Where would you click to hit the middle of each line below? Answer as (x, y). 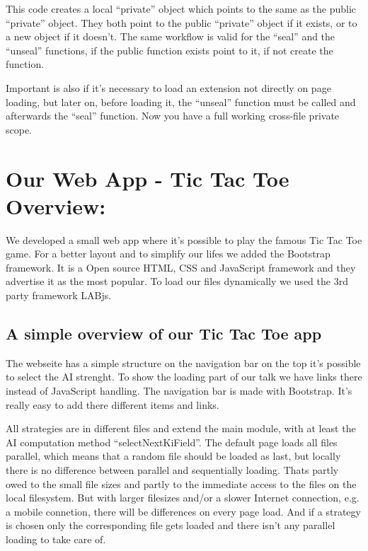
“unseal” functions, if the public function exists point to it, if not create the (169, 50)
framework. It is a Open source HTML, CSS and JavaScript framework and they (181, 267)
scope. (19, 129)
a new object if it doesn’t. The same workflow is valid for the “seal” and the (171, 36)
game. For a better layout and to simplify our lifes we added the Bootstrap (168, 254)
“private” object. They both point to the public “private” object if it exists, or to (182, 22)
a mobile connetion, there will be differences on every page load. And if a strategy (183, 511)
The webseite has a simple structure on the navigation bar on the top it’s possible (183, 362)
